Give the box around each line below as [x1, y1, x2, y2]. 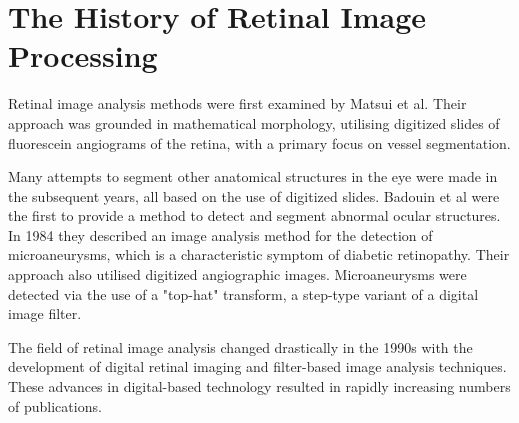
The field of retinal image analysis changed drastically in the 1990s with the [8, 336, 473, 357]
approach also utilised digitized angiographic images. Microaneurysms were [8, 264, 467, 285]
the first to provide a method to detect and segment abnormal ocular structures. [8, 205, 501, 226]
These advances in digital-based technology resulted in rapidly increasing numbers [8, 376, 511, 397]
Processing [8, 35, 158, 76]
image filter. [8, 303, 82, 324]
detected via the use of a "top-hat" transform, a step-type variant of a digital [8, 283, 479, 304]
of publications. [8, 395, 102, 416]
